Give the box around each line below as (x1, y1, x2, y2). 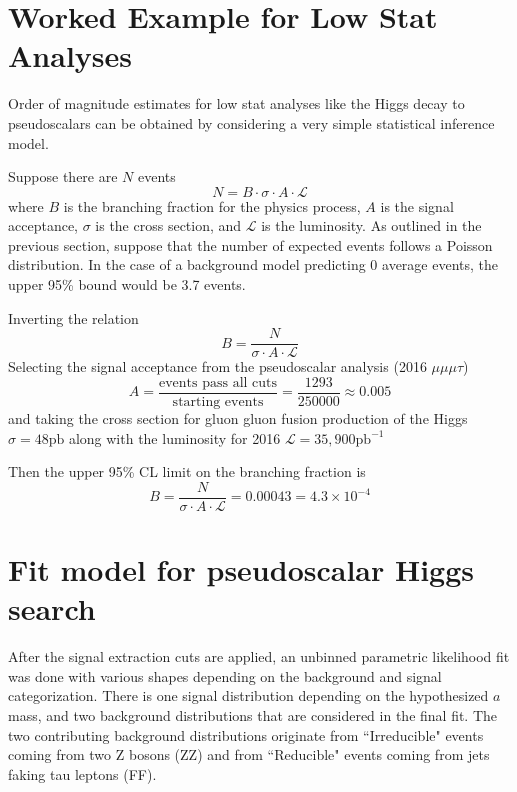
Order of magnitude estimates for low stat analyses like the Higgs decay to (8, 93, 465, 114)
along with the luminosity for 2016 (68, 427, 281, 448)
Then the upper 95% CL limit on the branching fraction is (8, 461, 366, 482)
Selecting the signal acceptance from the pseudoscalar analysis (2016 (8, 356, 427, 377)
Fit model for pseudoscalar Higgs (8, 549, 475, 589)
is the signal (380, 195, 454, 216)
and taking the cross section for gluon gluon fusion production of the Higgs (8, 407, 468, 428)
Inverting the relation (8, 307, 139, 328)
